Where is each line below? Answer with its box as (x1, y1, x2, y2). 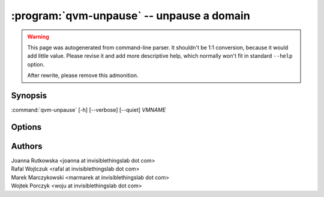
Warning (27, 33, 49, 40)
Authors (11, 141, 43, 151)
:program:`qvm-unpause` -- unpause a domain (11, 9, 250, 22)
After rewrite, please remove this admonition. (27, 72, 139, 79)
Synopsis (11, 90, 47, 100)
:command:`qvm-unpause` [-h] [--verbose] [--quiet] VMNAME (11, 106, 166, 114)
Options (11, 122, 42, 132)
